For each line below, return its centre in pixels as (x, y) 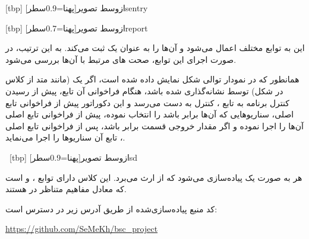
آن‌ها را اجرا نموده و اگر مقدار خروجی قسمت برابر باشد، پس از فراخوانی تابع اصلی (154, 125)
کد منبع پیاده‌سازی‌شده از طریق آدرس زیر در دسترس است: (111, 208)
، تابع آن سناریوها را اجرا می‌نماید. (65, 137)
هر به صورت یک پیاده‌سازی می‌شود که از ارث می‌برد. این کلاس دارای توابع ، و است (154, 177)
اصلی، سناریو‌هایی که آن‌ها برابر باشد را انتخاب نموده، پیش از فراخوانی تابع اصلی (150, 114)
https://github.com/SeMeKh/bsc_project (82, 229)
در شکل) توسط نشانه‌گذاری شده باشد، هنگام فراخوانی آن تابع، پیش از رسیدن (144, 90)
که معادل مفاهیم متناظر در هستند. (66, 189)
